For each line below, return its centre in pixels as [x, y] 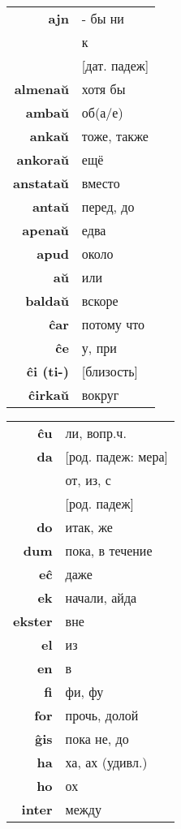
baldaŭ [47, 301]
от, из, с [88, 480]
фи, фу [84, 692]
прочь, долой [102, 715]
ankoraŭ [43, 159]
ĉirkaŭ [49, 395]
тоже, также [115, 136]
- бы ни [103, 18]
